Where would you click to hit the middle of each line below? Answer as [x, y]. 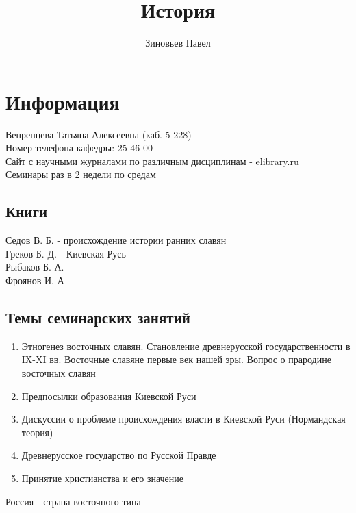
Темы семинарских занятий [98, 317]
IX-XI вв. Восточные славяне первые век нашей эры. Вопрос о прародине [176, 359]
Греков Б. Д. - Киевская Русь [66, 253]
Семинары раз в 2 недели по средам [81, 174]
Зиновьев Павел [178, 43]
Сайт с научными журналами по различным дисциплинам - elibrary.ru [152, 161]
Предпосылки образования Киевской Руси [109, 396]
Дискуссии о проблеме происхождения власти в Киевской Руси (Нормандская [183, 419]
